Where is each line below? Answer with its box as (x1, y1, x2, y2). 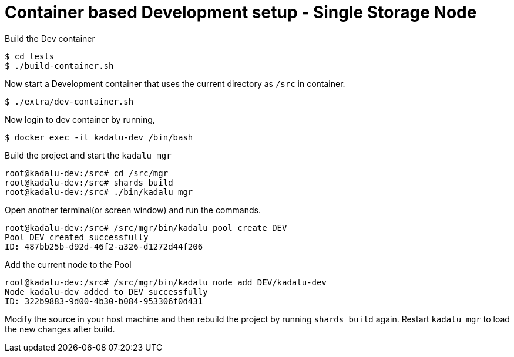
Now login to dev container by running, (5, 114, 155, 124)
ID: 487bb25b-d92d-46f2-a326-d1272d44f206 (5, 241, 203, 251)
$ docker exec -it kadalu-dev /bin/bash (5, 132, 193, 142)
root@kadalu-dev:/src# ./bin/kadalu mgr (5, 187, 193, 197)
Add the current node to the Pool (5, 259, 132, 270)
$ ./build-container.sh (5, 60, 114, 70)
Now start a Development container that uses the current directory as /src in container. (5, 78, 345, 89)
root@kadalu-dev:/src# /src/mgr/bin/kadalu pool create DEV (5, 223, 287, 233)
